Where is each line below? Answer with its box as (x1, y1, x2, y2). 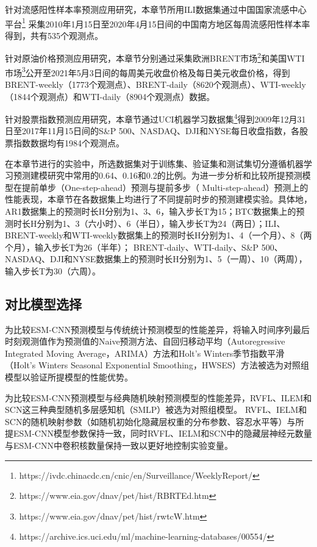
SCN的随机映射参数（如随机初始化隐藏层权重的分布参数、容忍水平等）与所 (5, 415, 304, 427)
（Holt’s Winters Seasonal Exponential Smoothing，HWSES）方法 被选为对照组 (5, 359, 309, 371)
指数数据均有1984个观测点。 (13, 136, 124, 149)
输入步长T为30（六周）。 (5, 264, 101, 277)
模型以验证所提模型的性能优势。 (5, 371, 133, 384)
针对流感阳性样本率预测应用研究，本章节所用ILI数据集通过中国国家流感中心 (5, 3, 307, 15)
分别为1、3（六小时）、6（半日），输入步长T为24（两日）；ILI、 (37, 216, 285, 229)
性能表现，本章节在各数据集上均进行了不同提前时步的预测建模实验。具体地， (5, 193, 312, 206)
